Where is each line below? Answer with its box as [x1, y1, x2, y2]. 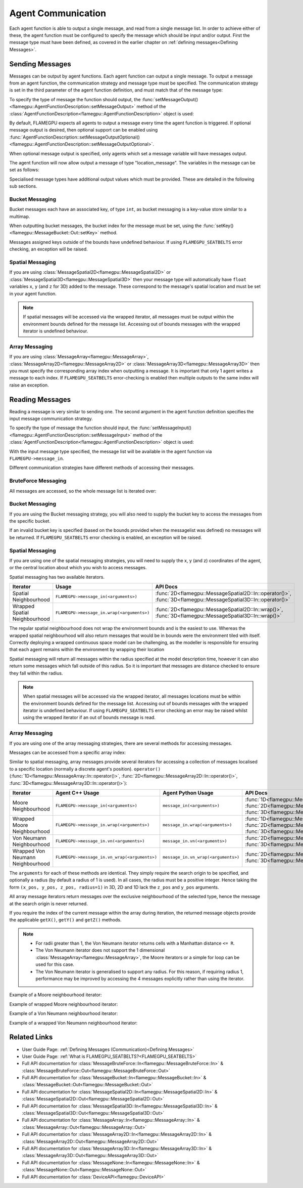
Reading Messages [9, 395, 71, 404]
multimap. [9, 213, 30, 220]
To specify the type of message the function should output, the [9, 96, 141, 102]
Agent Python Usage [162, 789, 214, 796]
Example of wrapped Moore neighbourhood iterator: [9, 1001, 118, 1007]
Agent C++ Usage [56, 789, 99, 796]
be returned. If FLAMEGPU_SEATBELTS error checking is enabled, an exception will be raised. [9, 534, 202, 540]
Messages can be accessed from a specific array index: [9, 749, 126, 755]
